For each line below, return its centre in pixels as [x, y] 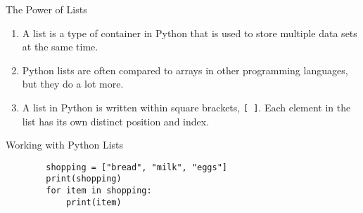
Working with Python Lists [65, 145]
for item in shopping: [99, 191]
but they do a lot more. [73, 84]
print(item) [94, 202]
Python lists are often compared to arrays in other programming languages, [185, 70]
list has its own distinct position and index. [116, 121]
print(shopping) [84, 179]
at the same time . [60, 47]
